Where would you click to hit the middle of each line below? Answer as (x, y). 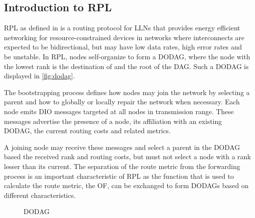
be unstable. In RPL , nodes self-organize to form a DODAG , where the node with (127, 56)
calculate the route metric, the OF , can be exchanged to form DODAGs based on (126, 185)
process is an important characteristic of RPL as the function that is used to (119, 176)
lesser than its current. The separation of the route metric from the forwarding (122, 166)
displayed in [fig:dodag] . (39, 76)
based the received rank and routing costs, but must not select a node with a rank (127, 157)
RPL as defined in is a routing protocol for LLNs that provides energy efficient (122, 28)
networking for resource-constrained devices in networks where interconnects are (124, 37)
